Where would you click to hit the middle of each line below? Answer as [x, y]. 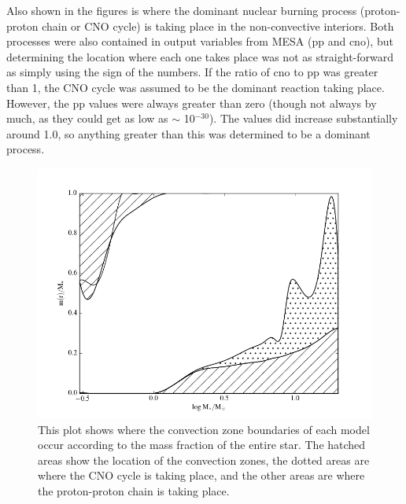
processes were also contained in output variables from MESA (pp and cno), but [200, 41]
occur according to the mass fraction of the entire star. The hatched [202, 445]
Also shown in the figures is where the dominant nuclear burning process [182, 10]
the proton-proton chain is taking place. [134, 490]
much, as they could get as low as [87, 118]
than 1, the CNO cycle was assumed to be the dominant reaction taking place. [196, 87]
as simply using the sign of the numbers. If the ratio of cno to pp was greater [192, 72]
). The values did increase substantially [303, 118]
